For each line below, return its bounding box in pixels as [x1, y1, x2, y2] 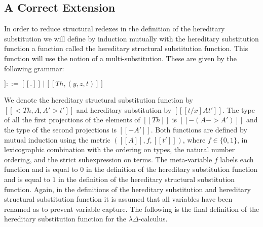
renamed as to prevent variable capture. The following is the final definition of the [4, 203, 259, 214]
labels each [220, 154, 254, 164]
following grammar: [4, 63, 64, 73]
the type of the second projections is [4, 124, 117, 134]
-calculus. [138, 213, 168, 224]
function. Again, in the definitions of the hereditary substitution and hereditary [4, 184, 251, 194]
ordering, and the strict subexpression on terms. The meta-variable [4, 154, 212, 164]
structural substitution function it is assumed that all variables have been [4, 194, 233, 204]
